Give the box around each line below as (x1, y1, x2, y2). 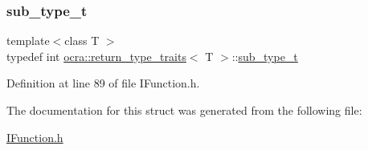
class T (64, 32, 100, 49)
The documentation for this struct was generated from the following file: (6, 102, 362, 118)
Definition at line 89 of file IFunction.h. (6, 75, 200, 91)
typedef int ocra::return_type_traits (6, 47, 186, 64)
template (6, 32, 50, 49)
